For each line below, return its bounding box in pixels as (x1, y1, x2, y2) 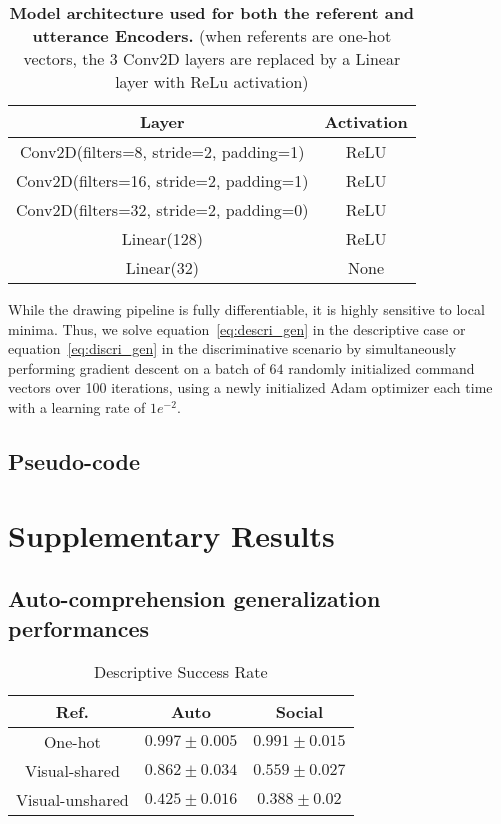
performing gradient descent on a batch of (8, 357, 265, 378)
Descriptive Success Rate (94, 660, 268, 684)
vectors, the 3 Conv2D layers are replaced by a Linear (23, 47, 401, 70)
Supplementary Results (8, 514, 335, 555)
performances (8, 612, 150, 643)
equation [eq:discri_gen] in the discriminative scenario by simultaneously (8, 338, 457, 359)
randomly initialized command (288, 357, 475, 378)
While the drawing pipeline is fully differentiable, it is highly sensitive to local (8, 299, 485, 319)
